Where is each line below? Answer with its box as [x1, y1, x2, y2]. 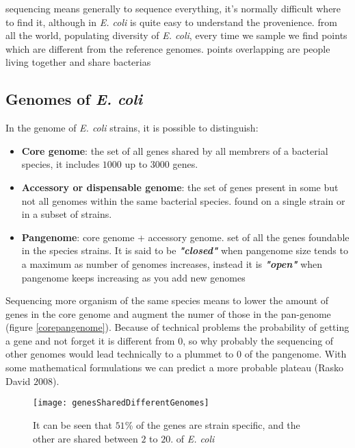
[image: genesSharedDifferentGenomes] [33, 398, 209, 408]
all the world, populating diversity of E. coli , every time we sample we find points [5, 28, 347, 42]
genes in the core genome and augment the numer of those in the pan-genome [5, 306, 331, 321]
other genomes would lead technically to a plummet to [5, 347, 234, 361]
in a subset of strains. [21, 207, 112, 221]
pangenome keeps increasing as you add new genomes [21, 270, 246, 284]
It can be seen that [33, 417, 112, 432]
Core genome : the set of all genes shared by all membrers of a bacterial [21, 143, 328, 158]
